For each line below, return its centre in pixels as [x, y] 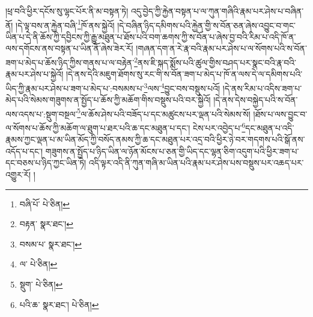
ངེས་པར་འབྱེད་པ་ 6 [219, 126]
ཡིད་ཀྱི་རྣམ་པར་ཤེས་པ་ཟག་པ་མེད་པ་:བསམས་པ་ [75, 88]
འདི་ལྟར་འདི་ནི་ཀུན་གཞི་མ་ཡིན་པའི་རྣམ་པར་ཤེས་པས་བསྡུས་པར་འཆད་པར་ [196, 163]
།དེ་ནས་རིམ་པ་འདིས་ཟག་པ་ [262, 88]
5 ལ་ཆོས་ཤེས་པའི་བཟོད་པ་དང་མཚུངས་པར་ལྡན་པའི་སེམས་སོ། [164, 113]
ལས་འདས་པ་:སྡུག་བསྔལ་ [41, 114]
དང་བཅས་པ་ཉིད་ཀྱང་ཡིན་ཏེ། [46, 163]
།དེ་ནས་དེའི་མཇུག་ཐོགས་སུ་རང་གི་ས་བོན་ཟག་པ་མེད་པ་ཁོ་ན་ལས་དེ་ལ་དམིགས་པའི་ [184, 74]
